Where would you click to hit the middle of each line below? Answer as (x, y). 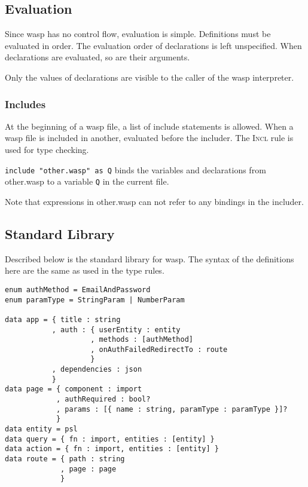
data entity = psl (41, 429)
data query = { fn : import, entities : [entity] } (110, 439)
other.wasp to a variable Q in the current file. (87, 181)
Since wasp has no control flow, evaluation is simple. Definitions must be (138, 34)
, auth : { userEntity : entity (116, 330)
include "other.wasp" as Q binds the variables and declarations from (135, 169)
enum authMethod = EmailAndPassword (78, 290)
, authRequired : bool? (103, 399)
